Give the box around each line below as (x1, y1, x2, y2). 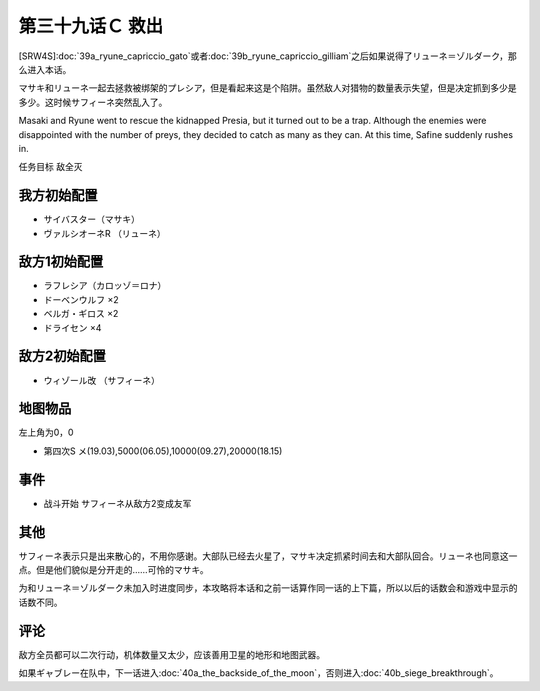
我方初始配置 (18, 187, 98, 204)
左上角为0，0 (18, 426, 74, 439)
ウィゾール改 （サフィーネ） (43, 374, 160, 386)
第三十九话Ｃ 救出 (18, 15, 164, 37)
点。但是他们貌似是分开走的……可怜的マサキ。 (18, 564, 209, 576)
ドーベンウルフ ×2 (43, 293, 119, 305)
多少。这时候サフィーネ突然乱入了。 (18, 96, 168, 108)
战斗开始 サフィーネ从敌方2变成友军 (43, 497, 192, 509)
